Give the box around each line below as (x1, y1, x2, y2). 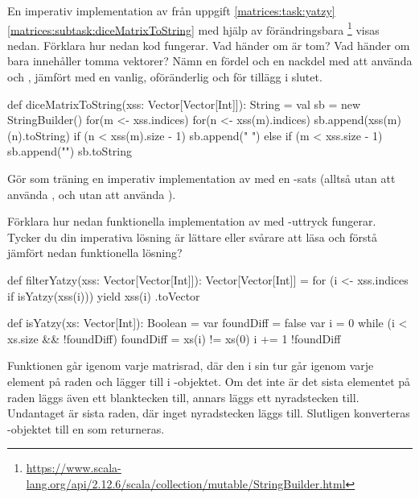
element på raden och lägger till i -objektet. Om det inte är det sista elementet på (7, 372, 411, 389)
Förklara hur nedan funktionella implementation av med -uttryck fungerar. (7, 213, 376, 230)
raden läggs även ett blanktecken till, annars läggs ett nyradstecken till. (7, 388, 359, 405)
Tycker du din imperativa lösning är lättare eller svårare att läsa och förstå (7, 228, 377, 245)
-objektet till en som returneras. (7, 420, 165, 437)
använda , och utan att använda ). (7, 185, 176, 202)
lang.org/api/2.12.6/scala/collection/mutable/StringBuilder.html (26, 475, 346, 492)
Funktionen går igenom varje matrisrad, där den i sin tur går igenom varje (7, 357, 374, 374)
